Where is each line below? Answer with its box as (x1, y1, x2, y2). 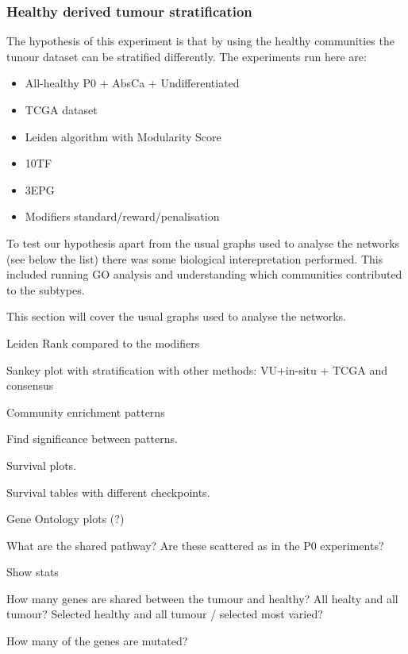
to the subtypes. (6, 281, 85, 298)
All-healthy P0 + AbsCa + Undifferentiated (25, 75, 240, 91)
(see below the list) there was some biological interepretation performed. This (6, 250, 383, 267)
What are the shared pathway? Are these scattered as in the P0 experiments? (6, 537, 384, 553)
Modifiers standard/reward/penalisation (25, 208, 220, 225)
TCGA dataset (25, 102, 98, 117)
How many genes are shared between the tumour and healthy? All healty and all (6, 590, 398, 606)
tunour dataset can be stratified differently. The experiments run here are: (6, 48, 367, 64)
